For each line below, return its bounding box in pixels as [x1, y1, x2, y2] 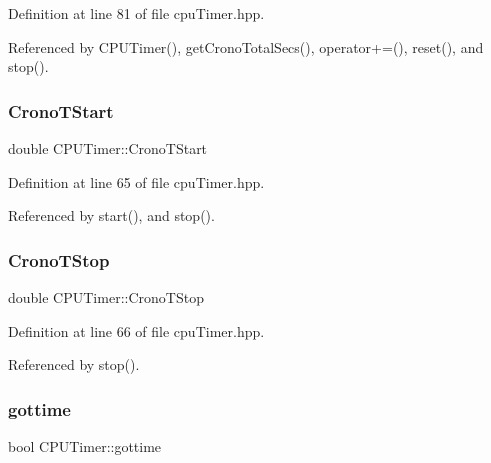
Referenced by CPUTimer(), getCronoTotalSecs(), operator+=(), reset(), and [8, 36, 484, 57]
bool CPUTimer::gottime [8, 436, 162, 456]
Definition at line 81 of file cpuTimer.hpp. [8, 3, 265, 23]
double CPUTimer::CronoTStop [8, 287, 204, 307]
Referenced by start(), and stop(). [8, 205, 215, 226]
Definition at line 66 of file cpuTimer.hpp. [8, 320, 265, 341]
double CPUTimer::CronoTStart [8, 138, 208, 158]
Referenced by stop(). [8, 354, 140, 375]
